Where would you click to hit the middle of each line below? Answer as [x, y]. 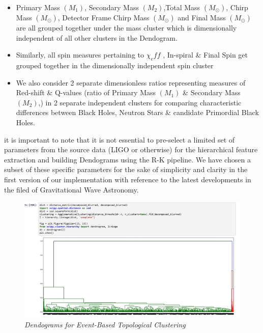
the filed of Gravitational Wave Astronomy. [71, 189]
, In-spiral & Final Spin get [206, 55]
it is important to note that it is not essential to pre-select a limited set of [120, 139]
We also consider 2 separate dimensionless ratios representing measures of [131, 82]
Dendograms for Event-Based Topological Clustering [105, 325]
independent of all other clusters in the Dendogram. [97, 37]
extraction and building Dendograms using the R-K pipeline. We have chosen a [127, 159]
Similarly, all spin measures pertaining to [80, 55]
